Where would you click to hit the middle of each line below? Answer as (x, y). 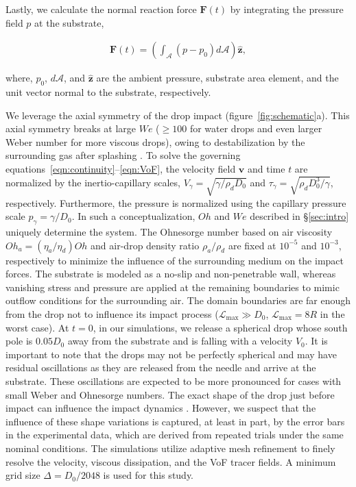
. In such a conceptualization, (133, 216)
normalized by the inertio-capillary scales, (93, 182)
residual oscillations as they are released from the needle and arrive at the (161, 367)
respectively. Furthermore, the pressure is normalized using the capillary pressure (176, 202)
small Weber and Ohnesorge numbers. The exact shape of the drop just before (170, 394)
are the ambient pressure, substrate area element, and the (217, 78)
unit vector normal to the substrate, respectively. (108, 92)
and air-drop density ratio (145, 245)
